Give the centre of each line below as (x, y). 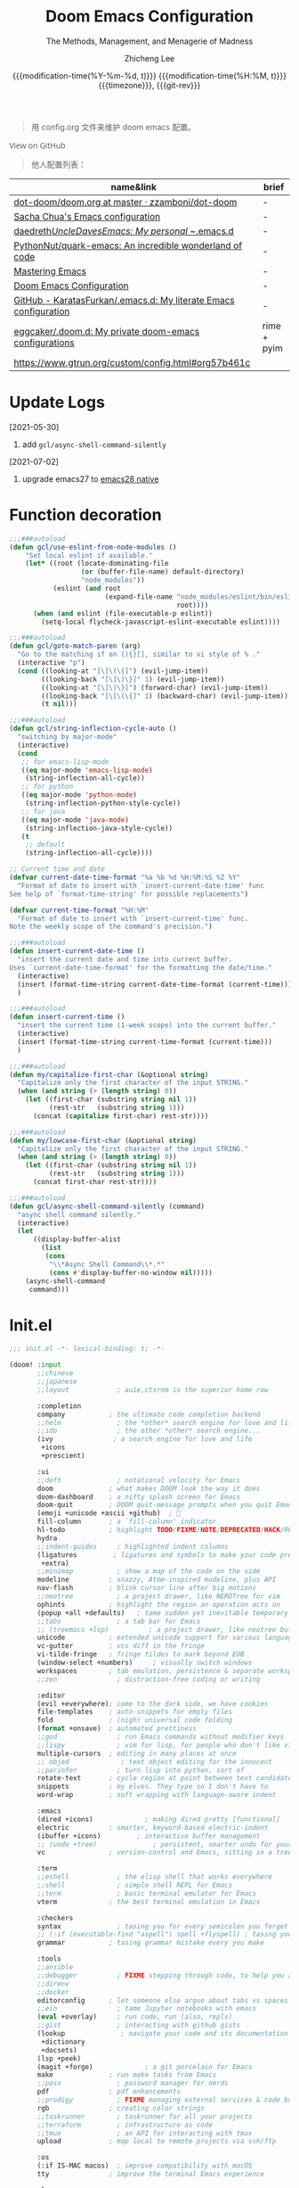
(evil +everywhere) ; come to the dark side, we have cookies (153, 1703)
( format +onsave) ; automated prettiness (117, 1728)
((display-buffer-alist (77, 1239)
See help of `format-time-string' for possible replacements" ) (129, 894)
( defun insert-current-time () (67, 1017)
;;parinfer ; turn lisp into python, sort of (141, 1770)
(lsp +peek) (59, 2059)
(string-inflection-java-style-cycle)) (99, 828)
